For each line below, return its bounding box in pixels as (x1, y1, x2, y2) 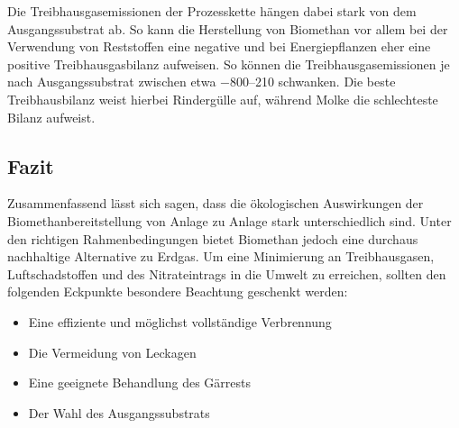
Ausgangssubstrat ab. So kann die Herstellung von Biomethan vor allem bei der (7, 19, 448, 38)
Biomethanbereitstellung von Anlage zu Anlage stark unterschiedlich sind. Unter (7, 211, 452, 230)
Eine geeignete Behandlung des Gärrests (28, 373, 251, 392)
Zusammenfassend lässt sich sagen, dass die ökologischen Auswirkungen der (7, 194, 424, 213)
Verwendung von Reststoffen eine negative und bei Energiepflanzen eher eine (7, 37, 431, 56)
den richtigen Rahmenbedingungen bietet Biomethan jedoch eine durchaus (7, 229, 418, 248)
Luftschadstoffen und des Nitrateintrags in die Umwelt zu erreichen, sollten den (7, 264, 446, 283)
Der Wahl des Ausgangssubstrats (28, 403, 210, 422)
